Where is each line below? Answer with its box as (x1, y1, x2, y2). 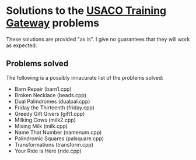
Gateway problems (6, 16, 100, 30)
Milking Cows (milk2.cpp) (14, 116, 76, 123)
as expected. (6, 42, 37, 49)
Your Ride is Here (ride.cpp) (14, 147, 82, 154)
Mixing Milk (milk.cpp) (14, 122, 68, 129)
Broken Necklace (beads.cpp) (14, 91, 86, 98)
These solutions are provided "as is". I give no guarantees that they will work (6, 35, 190, 42)
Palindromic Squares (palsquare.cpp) (14, 135, 104, 142)
